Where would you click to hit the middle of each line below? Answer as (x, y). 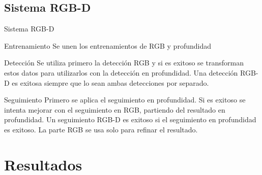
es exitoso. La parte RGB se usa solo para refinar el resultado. (101, 129)
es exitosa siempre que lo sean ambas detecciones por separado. (110, 82)
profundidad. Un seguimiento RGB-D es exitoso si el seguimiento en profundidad (130, 119)
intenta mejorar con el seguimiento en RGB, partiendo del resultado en (115, 109)
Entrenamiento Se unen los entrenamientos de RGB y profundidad (108, 45)
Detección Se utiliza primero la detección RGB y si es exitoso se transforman (124, 63)
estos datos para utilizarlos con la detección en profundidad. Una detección (121, 72)
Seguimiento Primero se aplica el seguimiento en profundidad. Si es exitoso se (125, 100)
